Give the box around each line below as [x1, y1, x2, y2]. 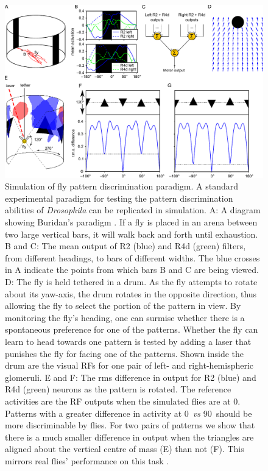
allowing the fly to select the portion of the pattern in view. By [5, 299, 241, 312]
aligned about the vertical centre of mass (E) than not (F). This [5, 442, 244, 455]
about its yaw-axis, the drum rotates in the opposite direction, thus [5, 287, 257, 300]
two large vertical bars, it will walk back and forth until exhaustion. [5, 227, 258, 240]
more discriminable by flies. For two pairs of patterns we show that [5, 419, 255, 431]
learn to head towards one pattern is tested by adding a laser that [5, 335, 252, 347]
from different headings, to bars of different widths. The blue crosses [5, 251, 260, 264]
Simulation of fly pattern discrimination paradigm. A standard [5, 180, 239, 193]
